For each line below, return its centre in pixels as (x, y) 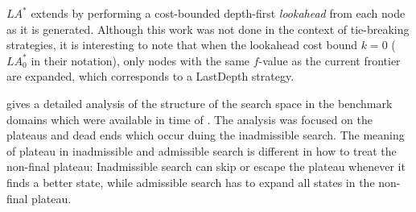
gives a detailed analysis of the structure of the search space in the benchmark (200, 103)
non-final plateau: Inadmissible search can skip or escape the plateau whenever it (206, 166)
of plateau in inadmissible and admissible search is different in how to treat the (202, 150)
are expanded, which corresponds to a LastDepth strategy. (150, 76)
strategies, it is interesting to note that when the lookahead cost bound (182, 45)
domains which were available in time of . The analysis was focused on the (189, 119)
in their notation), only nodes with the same (140, 60)
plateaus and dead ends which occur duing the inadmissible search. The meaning (206, 135)
